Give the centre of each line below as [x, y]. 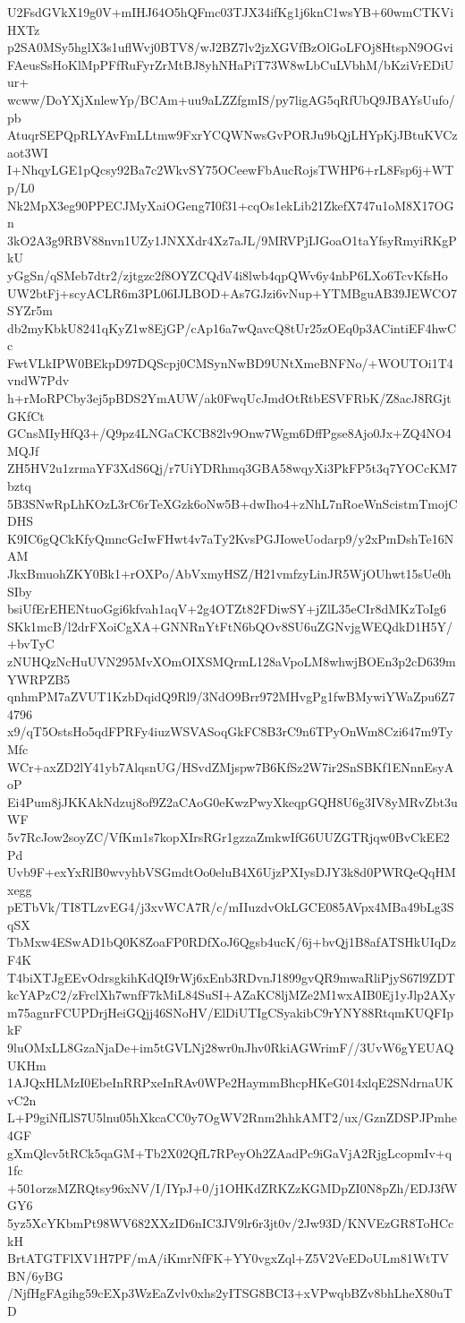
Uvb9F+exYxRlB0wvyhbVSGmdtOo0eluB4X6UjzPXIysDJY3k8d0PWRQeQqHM [232, 872]
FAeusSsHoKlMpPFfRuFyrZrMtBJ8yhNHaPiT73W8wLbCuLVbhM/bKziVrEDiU [231, 64]
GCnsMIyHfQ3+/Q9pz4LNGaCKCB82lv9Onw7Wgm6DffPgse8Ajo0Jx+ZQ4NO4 [229, 433]
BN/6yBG [35, 1275]
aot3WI [28, 152]
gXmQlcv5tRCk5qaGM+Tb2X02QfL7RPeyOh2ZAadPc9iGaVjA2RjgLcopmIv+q [230, 1152]
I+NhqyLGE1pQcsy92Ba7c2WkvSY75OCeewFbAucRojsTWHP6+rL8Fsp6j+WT [231, 170]
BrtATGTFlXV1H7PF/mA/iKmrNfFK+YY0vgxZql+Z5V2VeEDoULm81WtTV [228, 1258]
